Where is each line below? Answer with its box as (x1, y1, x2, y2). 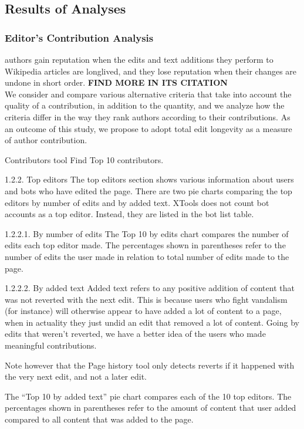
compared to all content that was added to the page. (5, 413, 194, 425)
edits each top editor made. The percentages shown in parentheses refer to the (5, 239, 286, 251)
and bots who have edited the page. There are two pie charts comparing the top (5, 184, 292, 197)
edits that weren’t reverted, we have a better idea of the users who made (5, 327, 266, 340)
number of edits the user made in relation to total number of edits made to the (5, 250, 289, 262)
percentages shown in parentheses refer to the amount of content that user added (5, 401, 296, 414)
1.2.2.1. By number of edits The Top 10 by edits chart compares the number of (5, 227, 289, 239)
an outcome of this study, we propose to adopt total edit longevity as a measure (5, 122, 292, 134)
